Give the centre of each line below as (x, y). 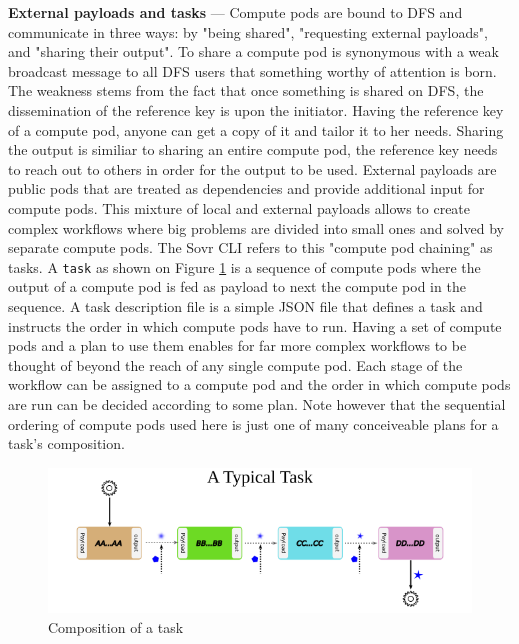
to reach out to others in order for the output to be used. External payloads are (252, 168)
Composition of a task (116, 627)
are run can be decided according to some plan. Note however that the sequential (257, 403)
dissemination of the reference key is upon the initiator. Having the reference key (256, 109)
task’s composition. (66, 443)
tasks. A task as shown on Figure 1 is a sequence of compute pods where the (244, 266)
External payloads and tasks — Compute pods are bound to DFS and (235, 12)
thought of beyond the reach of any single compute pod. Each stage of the (235, 364)
